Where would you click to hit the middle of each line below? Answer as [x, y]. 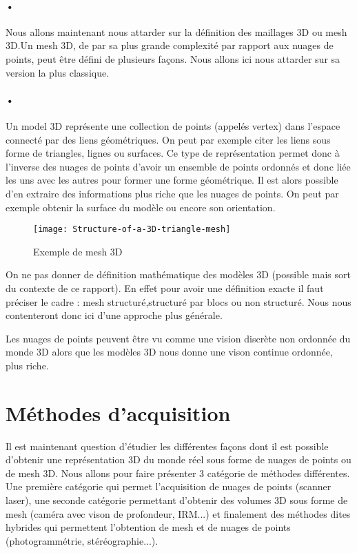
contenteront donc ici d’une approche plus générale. [114, 315]
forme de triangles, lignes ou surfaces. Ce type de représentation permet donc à [173, 153]
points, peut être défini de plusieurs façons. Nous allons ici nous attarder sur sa [173, 58]
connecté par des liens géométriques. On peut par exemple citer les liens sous [168, 139]
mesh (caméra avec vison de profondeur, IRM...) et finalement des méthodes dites [178, 513]
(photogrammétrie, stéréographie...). [82, 540]
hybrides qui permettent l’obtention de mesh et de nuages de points [148, 527]
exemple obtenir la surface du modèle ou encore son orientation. [141, 207]
